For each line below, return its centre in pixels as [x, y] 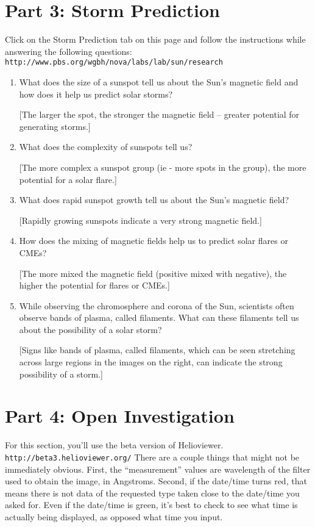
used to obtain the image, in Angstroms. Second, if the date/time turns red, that [156, 481]
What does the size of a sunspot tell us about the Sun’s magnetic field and [159, 81]
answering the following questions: [69, 51]
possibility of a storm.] [61, 374]
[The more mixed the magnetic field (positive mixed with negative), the [153, 273]
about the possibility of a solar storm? [90, 329]
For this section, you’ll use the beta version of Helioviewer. [114, 445]
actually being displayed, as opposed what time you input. [114, 517]
